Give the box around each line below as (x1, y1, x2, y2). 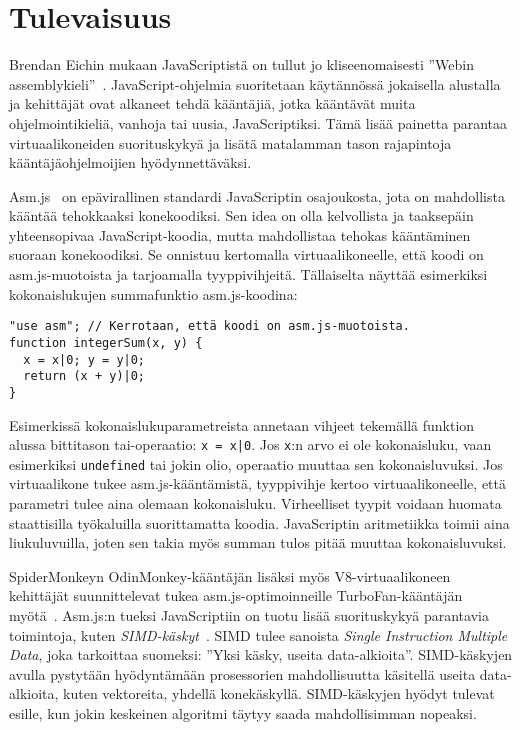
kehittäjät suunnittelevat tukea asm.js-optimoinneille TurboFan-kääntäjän (9, 585, 463, 606)
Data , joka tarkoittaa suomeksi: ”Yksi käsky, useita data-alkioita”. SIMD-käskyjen (9, 644, 513, 665)
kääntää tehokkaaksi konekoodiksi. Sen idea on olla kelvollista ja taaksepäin (9, 205, 474, 226)
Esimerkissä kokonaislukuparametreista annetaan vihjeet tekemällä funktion (9, 414, 475, 435)
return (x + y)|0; (23, 369, 146, 384)
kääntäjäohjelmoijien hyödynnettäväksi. (9, 152, 252, 173)
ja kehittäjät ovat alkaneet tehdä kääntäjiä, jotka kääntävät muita (9, 93, 416, 114)
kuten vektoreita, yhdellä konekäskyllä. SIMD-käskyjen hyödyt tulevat (63, 683, 495, 704)
